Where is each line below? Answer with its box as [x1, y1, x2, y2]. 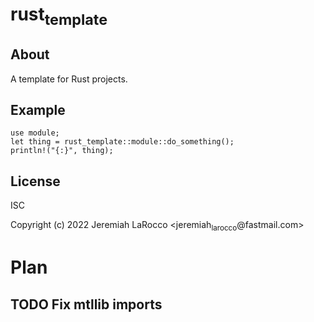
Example [10, 101, 66, 118]
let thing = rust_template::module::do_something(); [10, 137, 235, 147]
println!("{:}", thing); [10, 146, 114, 156]
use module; [10, 128, 60, 138]
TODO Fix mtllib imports [10, 296, 163, 313]
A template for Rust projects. [10, 73, 128, 85]
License [10, 173, 61, 190]
